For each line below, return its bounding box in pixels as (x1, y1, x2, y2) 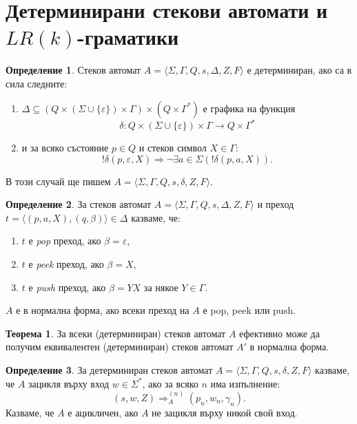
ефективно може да (239, 326, 320, 340)
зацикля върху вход (28, 376, 110, 390)
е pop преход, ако (28, 233, 101, 248)
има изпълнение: (210, 376, 280, 390)
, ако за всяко (142, 376, 198, 390)
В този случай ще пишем (6, 173, 111, 188)
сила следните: (6, 76, 68, 90)
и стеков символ (139, 140, 207, 154)
